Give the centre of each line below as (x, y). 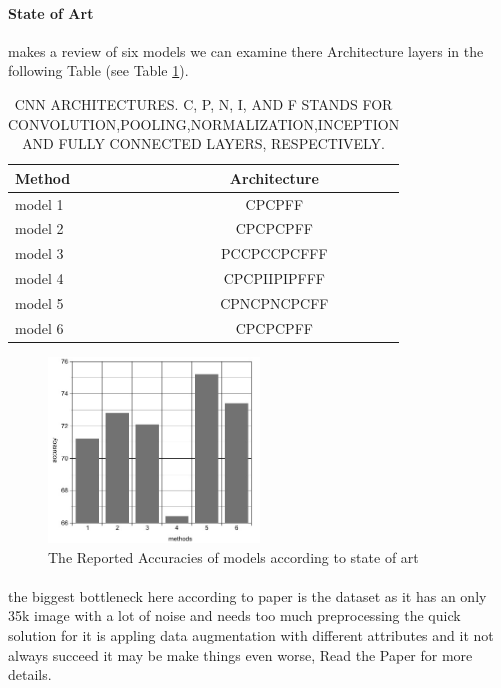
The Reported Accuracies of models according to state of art (233, 556)
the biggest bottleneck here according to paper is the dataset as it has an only (247, 595)
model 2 (39, 228)
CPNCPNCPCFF (274, 302)
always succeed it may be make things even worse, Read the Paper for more (240, 654)
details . (30, 674)
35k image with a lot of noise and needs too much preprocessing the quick (234, 615)
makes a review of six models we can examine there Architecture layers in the (246, 50)
